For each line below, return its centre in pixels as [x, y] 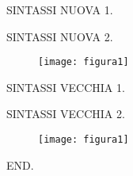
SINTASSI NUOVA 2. [60, 36]
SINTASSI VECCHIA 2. [66, 114]
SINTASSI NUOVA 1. [60, 10]
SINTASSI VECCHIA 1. [66, 87]
